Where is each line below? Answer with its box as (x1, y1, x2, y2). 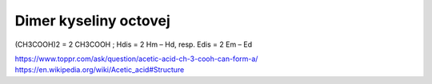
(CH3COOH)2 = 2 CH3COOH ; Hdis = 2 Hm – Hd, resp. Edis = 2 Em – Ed (14, 40, 253, 49)
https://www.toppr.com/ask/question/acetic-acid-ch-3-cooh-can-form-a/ (14, 54, 258, 63)
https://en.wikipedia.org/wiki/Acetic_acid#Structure (14, 65, 185, 74)
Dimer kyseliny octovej (14, 12, 171, 29)
